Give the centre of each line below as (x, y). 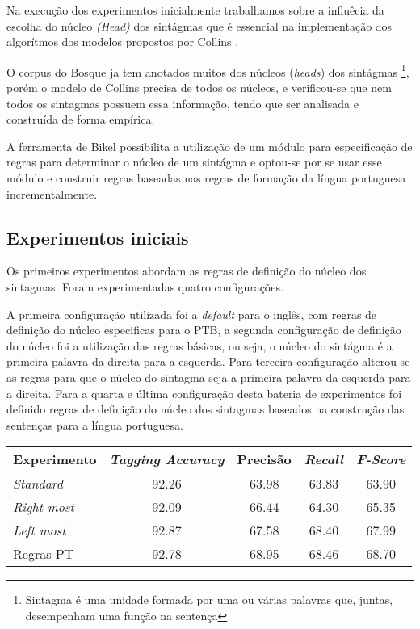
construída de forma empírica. (81, 119)
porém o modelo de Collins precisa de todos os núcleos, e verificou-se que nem (199, 88)
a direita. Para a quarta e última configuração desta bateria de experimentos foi (204, 393)
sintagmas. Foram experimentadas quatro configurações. (145, 286)
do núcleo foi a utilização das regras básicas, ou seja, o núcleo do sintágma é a (199, 345)
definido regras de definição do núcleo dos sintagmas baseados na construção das (206, 409)
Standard (38, 484)
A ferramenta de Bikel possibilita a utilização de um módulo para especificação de (210, 146)
